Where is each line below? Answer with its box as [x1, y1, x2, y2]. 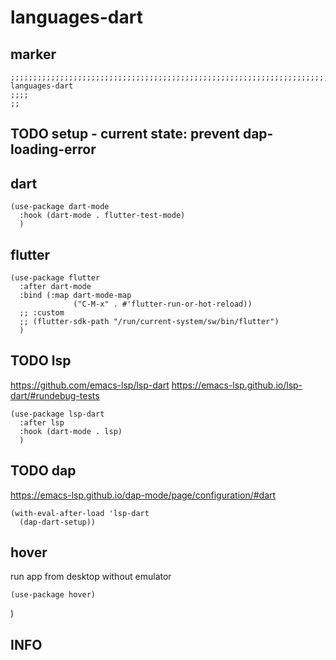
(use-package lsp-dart [10, 409, 105, 419]
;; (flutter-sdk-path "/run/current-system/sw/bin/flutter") [19, 317, 280, 327]
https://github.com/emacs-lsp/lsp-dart [10, 379, 170, 391]
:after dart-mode [19, 282, 92, 292]
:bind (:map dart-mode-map [19, 291, 132, 301]
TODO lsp [10, 352, 72, 370]
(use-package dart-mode [10, 202, 110, 212]
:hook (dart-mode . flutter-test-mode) [19, 211, 186, 221]
